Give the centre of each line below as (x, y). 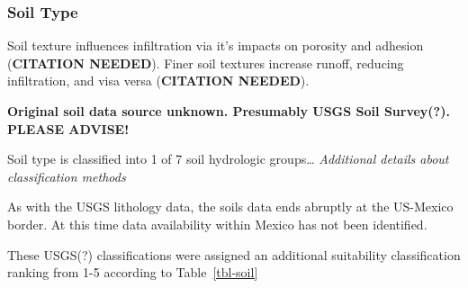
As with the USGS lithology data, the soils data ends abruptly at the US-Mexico (230, 207)
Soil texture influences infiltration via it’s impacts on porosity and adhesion (216, 45)
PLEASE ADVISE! (68, 128)
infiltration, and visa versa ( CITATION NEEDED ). (158, 81)
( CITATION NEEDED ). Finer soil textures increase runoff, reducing (206, 63)
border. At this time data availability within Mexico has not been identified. (217, 224)
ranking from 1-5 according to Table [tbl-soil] (133, 272)
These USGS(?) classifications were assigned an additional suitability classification (234, 254)
